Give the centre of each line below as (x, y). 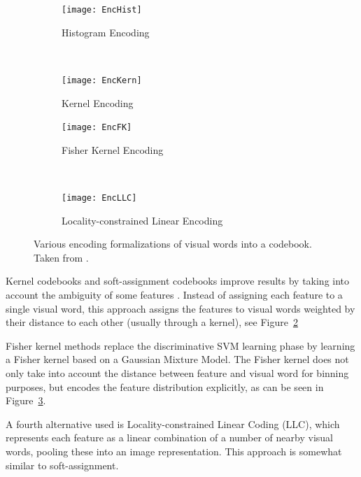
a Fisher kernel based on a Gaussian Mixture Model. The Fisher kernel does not (177, 359)
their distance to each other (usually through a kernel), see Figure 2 (152, 322)
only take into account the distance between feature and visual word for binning (177, 372)
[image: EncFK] (97, 128)
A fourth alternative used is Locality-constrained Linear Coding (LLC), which (173, 423)
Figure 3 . (26, 400)
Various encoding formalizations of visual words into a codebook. (173, 244)
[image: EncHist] (102, 10)
